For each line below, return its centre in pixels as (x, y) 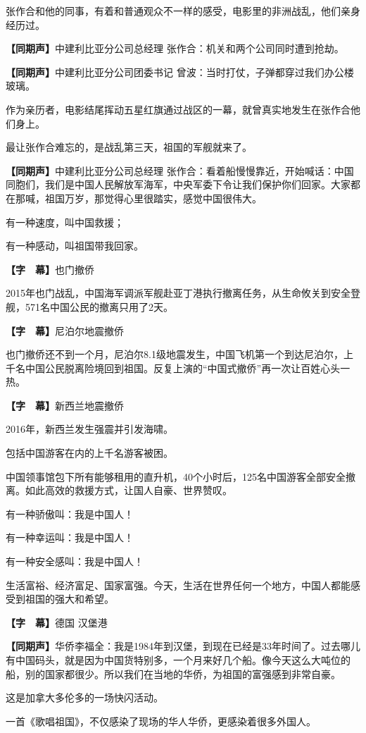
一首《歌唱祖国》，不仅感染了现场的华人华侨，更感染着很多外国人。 (161, 721)
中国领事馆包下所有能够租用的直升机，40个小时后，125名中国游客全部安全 (176, 476)
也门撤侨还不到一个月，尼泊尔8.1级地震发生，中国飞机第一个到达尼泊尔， (175, 354)
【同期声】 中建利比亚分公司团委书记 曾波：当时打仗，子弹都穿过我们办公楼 (180, 72)
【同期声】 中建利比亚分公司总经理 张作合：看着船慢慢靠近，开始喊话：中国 (180, 170)
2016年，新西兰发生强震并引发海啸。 (89, 429)
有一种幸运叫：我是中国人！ (70, 537)
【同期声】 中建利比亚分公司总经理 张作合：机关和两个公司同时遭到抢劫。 (175, 48)
